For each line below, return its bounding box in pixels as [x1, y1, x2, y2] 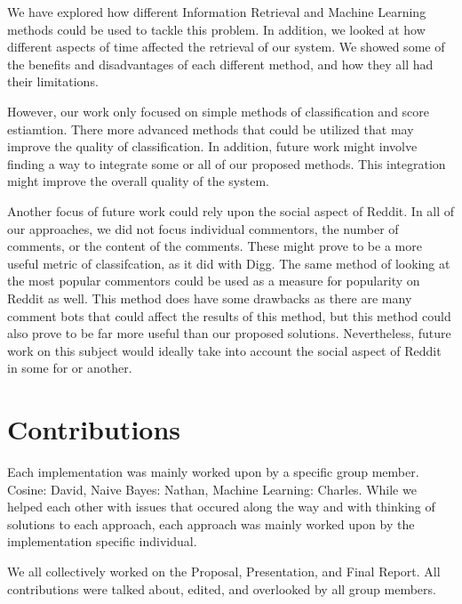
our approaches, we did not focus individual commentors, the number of [7, 219, 399, 238]
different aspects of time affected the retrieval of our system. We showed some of [7, 37, 445, 56]
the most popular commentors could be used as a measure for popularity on [7, 271, 420, 290]
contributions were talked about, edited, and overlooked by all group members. [7, 579, 436, 598]
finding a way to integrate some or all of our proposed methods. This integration [7, 154, 446, 173]
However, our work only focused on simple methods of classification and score [7, 101, 430, 120]
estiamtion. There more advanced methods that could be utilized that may [7, 119, 414, 138]
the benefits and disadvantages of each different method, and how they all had [7, 54, 434, 73]
